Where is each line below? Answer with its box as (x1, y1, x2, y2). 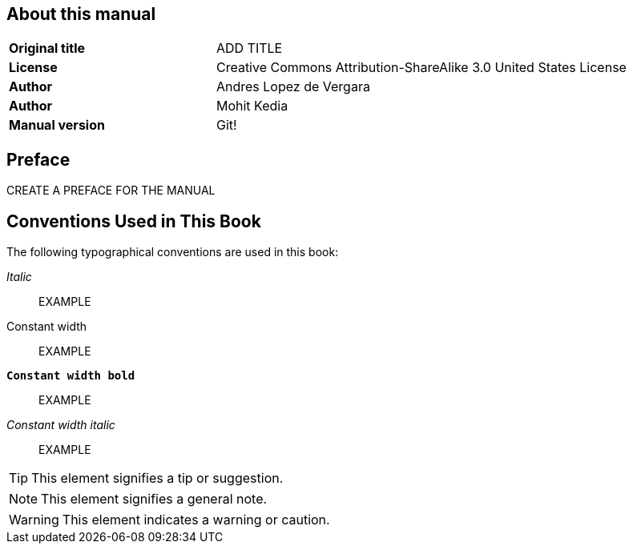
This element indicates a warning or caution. (62, 512, 330, 528)
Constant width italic (6, 418, 115, 432)
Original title (9, 40, 86, 57)
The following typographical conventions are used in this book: (6, 245, 339, 259)
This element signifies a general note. (41, 491, 268, 508)
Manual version (9, 117, 105, 134)
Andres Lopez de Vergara (216, 78, 370, 95)
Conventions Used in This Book (6, 211, 261, 231)
